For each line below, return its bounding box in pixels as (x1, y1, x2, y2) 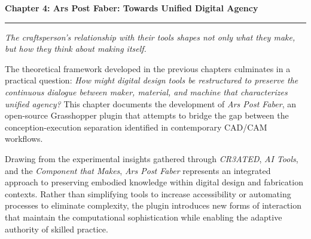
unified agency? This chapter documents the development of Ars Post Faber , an (5, 97, 296, 110)
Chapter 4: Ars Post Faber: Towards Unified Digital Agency (5, 2, 258, 14)
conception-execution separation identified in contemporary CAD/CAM (5, 120, 267, 133)
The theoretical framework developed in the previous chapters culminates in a (5, 62, 291, 75)
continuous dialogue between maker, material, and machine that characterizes (5, 85, 288, 98)
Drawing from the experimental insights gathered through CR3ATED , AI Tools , (5, 152, 298, 164)
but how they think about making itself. (5, 42, 147, 55)
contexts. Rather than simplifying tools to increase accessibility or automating (5, 187, 291, 200)
